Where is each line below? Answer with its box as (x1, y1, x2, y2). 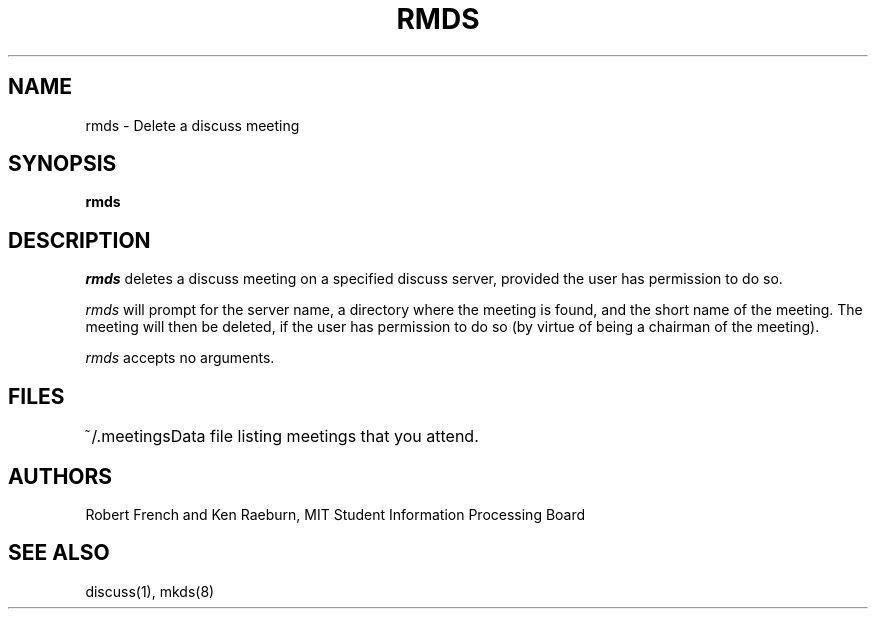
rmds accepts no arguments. (85, 349, 275, 367)
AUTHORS (8, 463, 113, 489)
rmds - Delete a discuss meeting (85, 116, 300, 134)
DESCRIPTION (8, 227, 151, 253)
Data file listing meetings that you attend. (170, 426, 479, 447)
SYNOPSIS (8, 151, 117, 177)
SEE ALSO (8, 540, 110, 566)
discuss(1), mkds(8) (85, 582, 215, 600)
